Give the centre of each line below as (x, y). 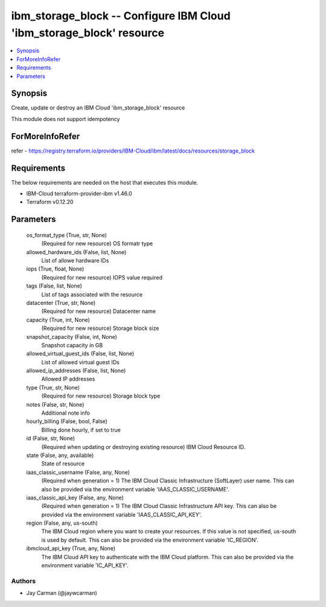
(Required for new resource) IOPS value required (102, 277)
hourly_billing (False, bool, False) (67, 421)
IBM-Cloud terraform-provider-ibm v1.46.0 (79, 194)
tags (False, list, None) (54, 286)
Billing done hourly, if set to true (81, 430)
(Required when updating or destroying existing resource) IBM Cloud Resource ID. (143, 447)
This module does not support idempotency (66, 119)
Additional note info (66, 413)
